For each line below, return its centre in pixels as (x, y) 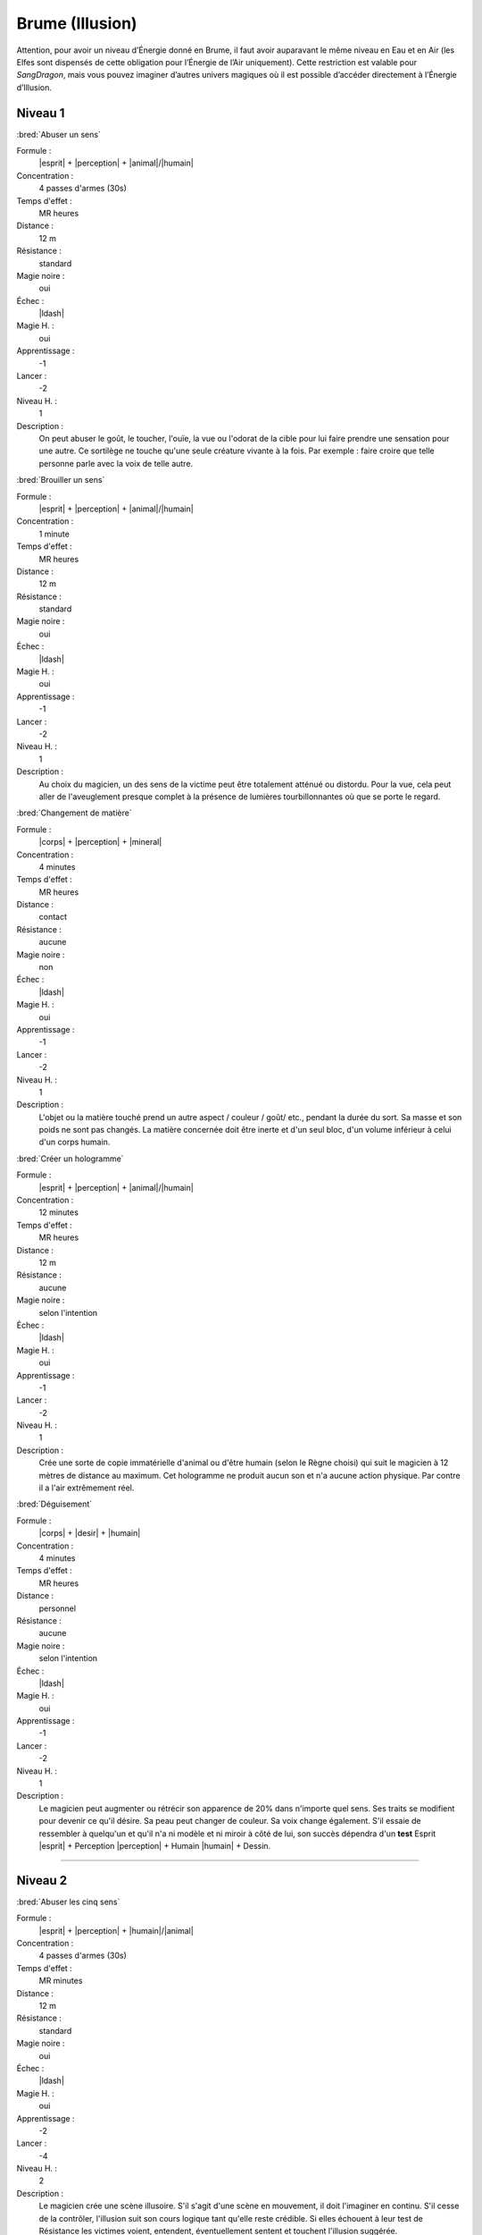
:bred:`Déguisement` (54, 1504)
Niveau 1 (41, 113)
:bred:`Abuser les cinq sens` (68, 1902)
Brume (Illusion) (77, 23)
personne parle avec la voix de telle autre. (116, 463)
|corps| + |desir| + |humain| (90, 1533)
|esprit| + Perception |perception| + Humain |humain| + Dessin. (155, 1845)
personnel (57, 1608)
